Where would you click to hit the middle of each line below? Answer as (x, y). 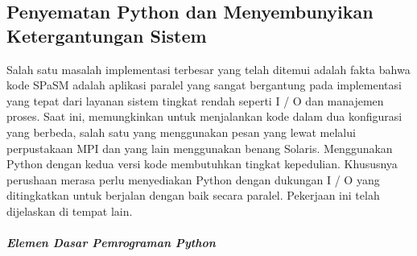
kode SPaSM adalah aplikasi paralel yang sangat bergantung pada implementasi (204, 85)
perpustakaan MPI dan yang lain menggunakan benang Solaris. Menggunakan (200, 148)
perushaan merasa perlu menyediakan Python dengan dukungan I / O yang (193, 179)
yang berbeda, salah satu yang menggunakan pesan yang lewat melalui (181, 132)
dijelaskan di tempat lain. (70, 211)
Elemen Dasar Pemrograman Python (111, 243)
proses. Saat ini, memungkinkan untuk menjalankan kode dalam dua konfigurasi (204, 116)
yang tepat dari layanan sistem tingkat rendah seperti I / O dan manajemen (195, 100)
